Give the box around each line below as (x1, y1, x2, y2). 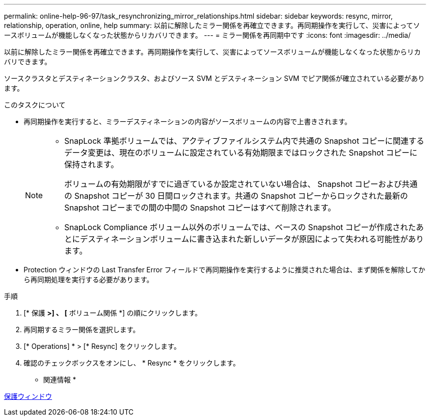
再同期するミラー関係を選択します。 (24, 325, 140, 334)
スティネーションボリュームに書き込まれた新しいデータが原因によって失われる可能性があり (88, 234, 424, 244)
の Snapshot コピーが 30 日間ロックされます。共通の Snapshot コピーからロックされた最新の (64, 191, 408, 201)
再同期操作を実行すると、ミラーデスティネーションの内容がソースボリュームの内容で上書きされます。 (24, 117, 351, 126)
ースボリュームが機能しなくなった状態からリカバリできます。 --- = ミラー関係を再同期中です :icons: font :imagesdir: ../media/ (4, 31, 411, 39)
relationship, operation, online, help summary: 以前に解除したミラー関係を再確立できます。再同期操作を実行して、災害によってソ (4, 21, 420, 29)
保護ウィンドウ (4, 392, 52, 400)
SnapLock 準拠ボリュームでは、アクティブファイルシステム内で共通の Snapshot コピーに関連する (64, 136, 425, 146)
